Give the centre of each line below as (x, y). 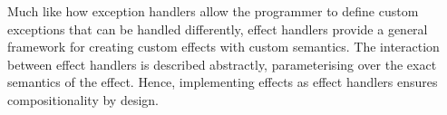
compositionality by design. (83, 99)
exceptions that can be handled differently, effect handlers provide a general (218, 29)
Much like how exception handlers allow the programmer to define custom (213, 11)
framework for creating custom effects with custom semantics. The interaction (223, 47)
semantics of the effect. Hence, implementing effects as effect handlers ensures (223, 82)
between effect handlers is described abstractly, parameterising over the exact (222, 64)
